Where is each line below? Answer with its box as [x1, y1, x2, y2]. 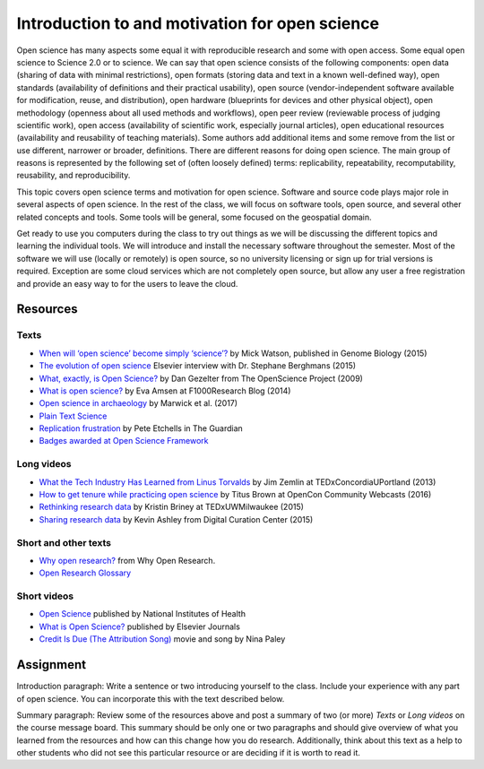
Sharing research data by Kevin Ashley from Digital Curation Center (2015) [39, 514, 314, 524]
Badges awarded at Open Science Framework [39, 436, 209, 446]
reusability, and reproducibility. [16, 170, 131, 181]
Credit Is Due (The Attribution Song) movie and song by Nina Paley [39, 634, 286, 644]
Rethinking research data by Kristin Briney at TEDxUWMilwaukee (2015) [39, 502, 305, 513]
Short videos [16, 590, 74, 602]
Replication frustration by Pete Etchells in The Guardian [39, 423, 244, 434]
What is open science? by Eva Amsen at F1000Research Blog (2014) [39, 385, 291, 396]
